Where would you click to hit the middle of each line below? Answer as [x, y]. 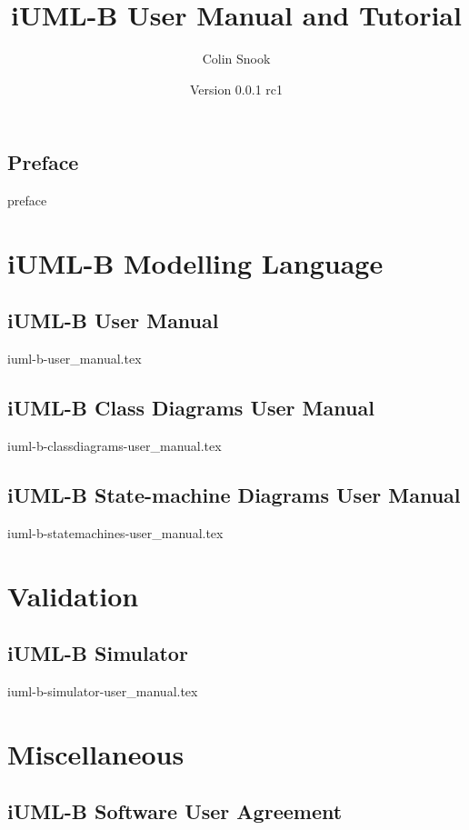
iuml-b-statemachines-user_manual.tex [115, 532]
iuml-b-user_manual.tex [75, 359]
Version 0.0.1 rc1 [236, 89]
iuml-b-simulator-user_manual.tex [103, 691]
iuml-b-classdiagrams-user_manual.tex [115, 446]
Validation [73, 595]
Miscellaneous [96, 753]
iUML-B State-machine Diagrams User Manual [234, 495]
